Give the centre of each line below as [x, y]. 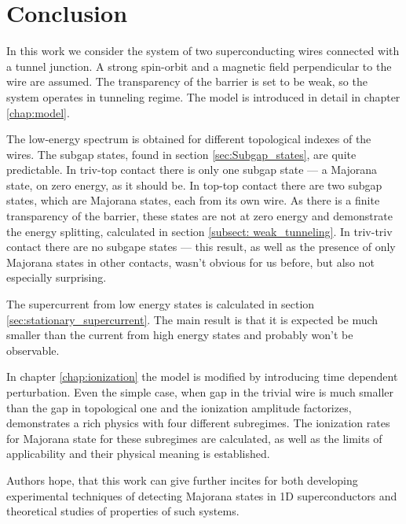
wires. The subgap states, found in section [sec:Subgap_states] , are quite [181, 154]
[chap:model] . [38, 112]
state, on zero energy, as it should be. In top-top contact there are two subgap [194, 185]
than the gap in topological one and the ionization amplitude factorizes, [179, 407]
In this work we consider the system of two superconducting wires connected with [203, 51]
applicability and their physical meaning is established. [138, 454]
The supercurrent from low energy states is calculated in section [161, 304]
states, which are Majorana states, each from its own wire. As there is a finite [193, 200]
